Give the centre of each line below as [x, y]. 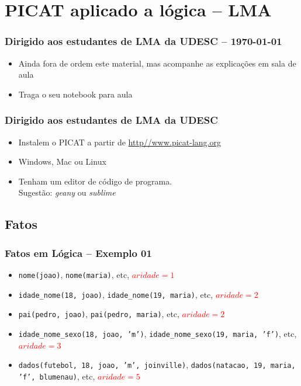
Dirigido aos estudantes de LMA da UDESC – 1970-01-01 [143, 41]
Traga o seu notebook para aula [75, 94]
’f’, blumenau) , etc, [57, 376]
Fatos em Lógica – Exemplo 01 [78, 253]
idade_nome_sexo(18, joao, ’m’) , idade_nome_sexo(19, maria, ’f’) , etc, [158, 333]
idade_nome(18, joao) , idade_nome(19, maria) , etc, [116, 294]
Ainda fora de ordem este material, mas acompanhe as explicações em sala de [157, 63]
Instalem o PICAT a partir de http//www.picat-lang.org [120, 142]
